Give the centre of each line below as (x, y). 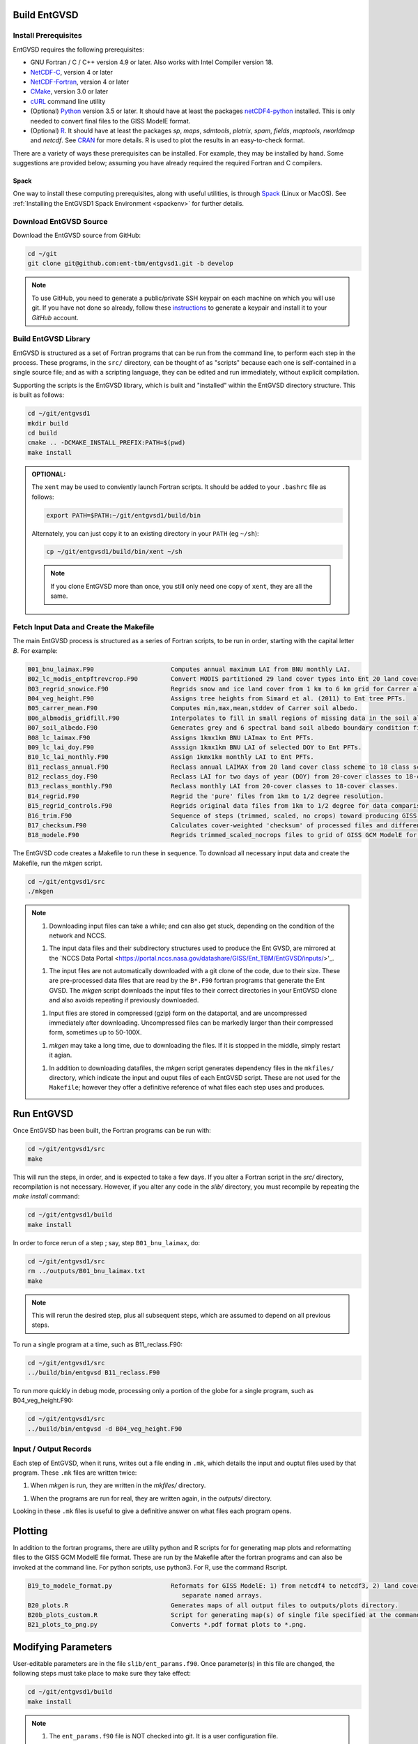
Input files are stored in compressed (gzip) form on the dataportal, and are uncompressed (178, 1013)
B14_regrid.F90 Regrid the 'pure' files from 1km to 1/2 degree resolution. (206, 796)
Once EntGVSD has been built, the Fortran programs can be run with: (112, 1131)
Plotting (30, 1531)
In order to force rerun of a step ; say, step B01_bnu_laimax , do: (107, 1242)
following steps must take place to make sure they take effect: (102, 1674)
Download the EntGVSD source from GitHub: (77, 235)
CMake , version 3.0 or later (69, 91)
